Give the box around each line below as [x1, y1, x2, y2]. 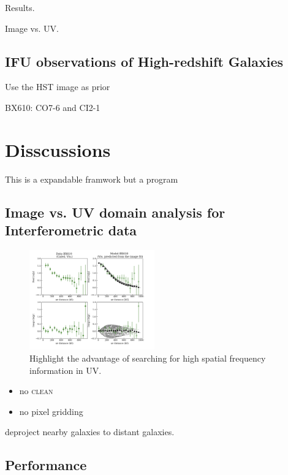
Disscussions [5, 137, 111, 162]
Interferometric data [5, 221, 137, 240]
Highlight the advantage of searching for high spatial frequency [29, 352, 266, 365]
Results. [5, 1, 35, 13]
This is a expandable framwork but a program [5, 172, 178, 185]
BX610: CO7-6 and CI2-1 [5, 101, 100, 113]
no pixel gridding [19, 405, 83, 417]
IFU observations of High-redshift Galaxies [5, 51, 284, 70]
